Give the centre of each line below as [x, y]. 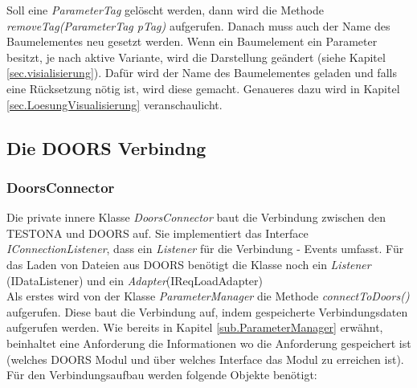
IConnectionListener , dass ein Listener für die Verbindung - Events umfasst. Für [205, 249]
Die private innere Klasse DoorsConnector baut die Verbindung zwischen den [196, 217]
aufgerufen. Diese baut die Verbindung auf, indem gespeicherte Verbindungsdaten [207, 311]
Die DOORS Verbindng [106, 147]
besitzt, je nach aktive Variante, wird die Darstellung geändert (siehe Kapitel [196, 57]
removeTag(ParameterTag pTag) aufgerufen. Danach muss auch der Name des [198, 25]
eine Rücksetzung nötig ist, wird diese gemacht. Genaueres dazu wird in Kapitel [203, 88]
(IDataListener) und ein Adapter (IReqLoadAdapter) [135, 280]
